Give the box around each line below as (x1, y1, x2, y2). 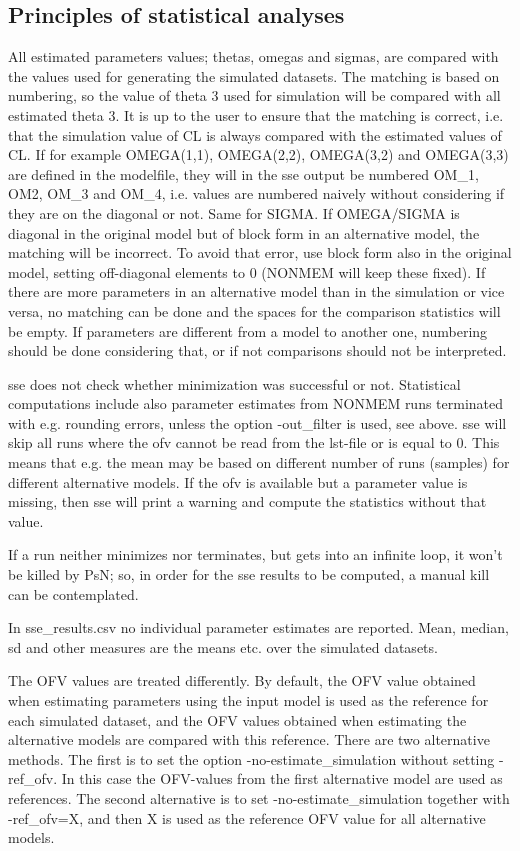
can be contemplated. (8, 583, 139, 604)
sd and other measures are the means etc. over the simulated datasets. (8, 636, 438, 657)
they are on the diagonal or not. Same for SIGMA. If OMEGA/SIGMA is (8, 202, 460, 223)
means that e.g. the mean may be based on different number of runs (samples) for (8, 452, 510, 473)
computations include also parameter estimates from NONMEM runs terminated (8, 393, 504, 414)
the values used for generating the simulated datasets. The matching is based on (8, 65, 500, 86)
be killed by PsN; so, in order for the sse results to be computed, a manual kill (8, 564, 490, 585)
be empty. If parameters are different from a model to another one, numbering (8, 320, 488, 341)
